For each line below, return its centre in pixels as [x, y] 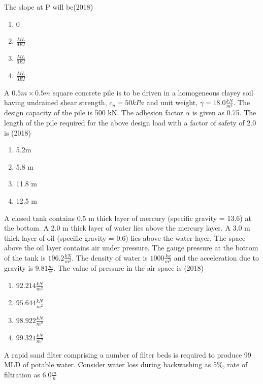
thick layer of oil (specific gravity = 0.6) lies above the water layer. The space [125, 237]
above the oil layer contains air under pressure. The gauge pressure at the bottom [131, 248]
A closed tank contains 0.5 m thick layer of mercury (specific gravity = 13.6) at [128, 218]
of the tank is [25, 257]
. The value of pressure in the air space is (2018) [129, 268]
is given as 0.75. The [224, 113]
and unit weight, [172, 102]
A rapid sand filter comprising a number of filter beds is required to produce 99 [128, 354]
